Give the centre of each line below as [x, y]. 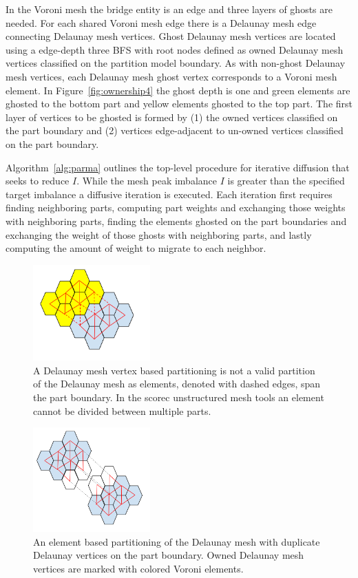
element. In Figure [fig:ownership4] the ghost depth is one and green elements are [178, 90]
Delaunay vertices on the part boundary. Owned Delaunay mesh [169, 555]
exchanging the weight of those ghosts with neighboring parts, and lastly [159, 234]
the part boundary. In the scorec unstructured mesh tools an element [179, 397]
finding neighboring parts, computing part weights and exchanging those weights [176, 207]
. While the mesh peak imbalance [147, 181]
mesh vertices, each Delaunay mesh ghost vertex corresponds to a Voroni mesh [171, 76]
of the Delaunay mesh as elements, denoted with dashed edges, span [177, 384]
